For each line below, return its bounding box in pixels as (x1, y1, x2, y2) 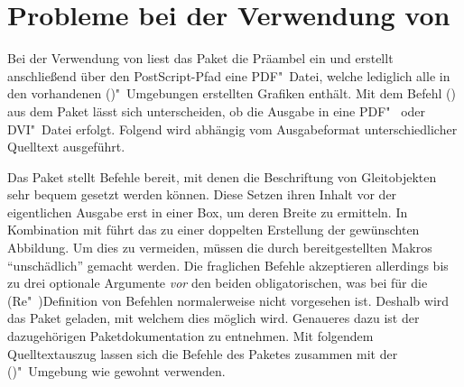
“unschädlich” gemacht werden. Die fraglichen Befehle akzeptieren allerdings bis (7, 255, 449, 274)
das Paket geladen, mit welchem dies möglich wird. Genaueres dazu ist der (7, 309, 420, 327)
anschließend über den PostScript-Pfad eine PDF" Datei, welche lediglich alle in (7, 66, 450, 85)
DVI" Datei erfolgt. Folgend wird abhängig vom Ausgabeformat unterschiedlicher (7, 119, 458, 138)
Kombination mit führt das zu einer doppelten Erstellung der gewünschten (7, 220, 420, 239)
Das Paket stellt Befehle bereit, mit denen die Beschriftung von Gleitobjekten (7, 167, 437, 186)
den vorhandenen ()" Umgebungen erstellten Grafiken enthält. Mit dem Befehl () (7, 84, 456, 103)
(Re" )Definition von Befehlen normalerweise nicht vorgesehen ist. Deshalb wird (7, 290, 450, 309)
